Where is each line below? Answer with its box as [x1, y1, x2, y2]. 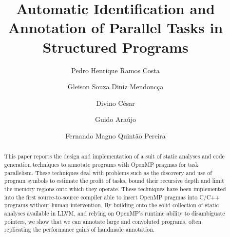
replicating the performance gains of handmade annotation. [4, 225, 155, 234]
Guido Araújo [95, 114, 136, 124]
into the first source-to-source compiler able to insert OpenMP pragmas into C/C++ [4, 193, 220, 201]
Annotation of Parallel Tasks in [8, 18, 223, 38]
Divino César [96, 98, 135, 108]
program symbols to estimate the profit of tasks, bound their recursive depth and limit [4, 177, 224, 185]
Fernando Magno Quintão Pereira [65, 130, 166, 140]
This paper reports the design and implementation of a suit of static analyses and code [4, 152, 225, 160]
